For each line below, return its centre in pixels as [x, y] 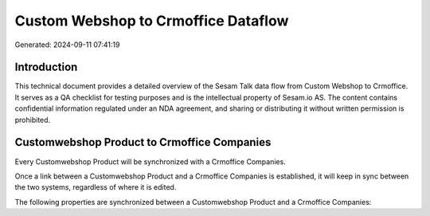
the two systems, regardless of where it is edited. [96, 187]
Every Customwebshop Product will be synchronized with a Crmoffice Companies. [150, 161]
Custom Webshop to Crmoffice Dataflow [152, 21]
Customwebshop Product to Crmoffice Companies [143, 142]
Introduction [46, 67]
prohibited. [33, 120]
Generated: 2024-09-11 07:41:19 [67, 45]
